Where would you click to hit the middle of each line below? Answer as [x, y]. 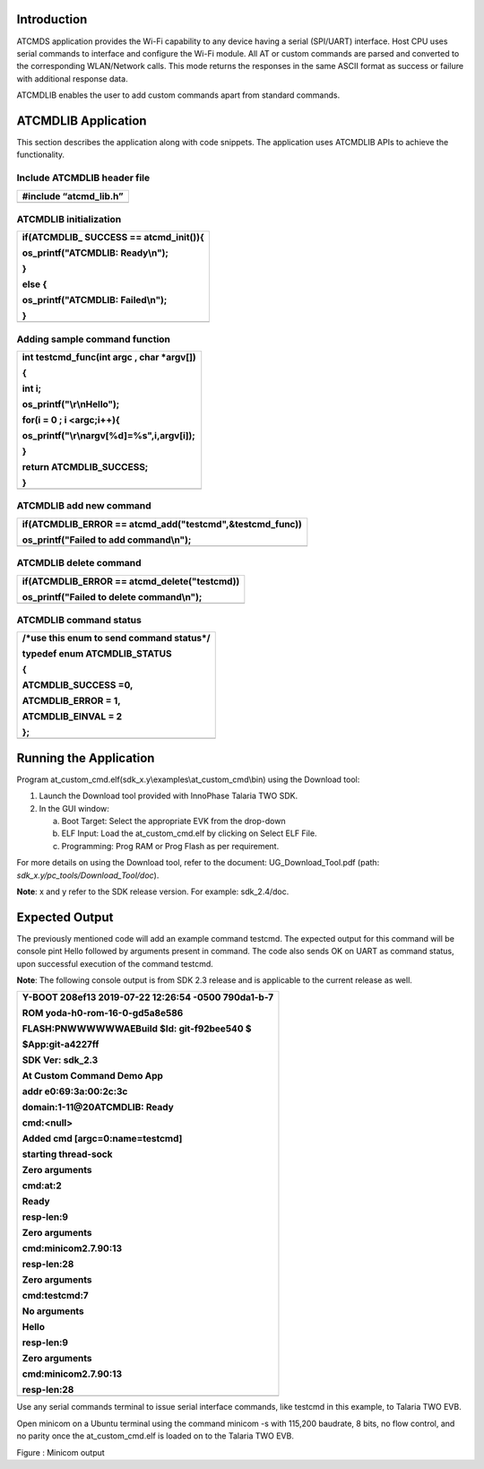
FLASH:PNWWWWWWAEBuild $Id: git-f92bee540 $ [137, 1029]
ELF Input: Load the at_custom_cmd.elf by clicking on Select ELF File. [189, 833]
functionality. [41, 155]
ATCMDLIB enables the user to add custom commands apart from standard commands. [178, 95]
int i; [32, 388]
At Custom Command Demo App [92, 1076]
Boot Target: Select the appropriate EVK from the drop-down [173, 821]
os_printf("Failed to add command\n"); [107, 540]
